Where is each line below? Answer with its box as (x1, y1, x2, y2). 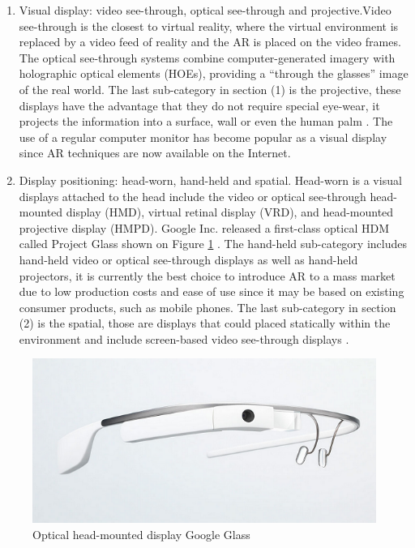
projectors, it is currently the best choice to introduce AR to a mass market (19, 267, 396, 284)
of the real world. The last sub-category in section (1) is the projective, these (19, 80, 401, 97)
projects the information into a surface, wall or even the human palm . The (19, 113, 393, 130)
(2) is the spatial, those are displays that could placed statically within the (19, 315, 391, 332)
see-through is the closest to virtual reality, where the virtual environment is (19, 17, 399, 34)
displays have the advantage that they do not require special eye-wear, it (19, 96, 380, 113)
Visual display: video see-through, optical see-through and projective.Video (19, 2, 391, 18)
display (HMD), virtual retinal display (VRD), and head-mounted (66, 203, 394, 220)
